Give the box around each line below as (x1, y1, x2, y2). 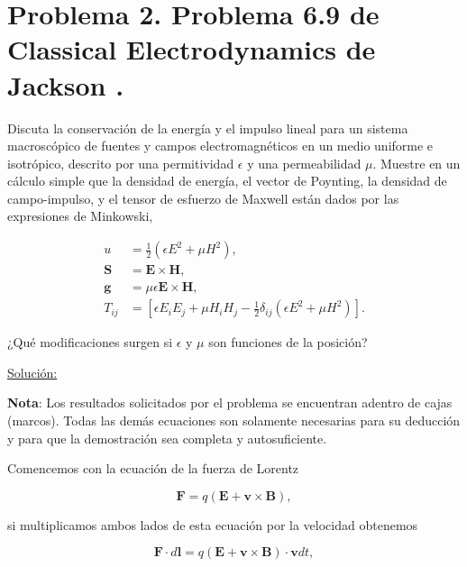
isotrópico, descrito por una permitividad (7, 153, 234, 172)
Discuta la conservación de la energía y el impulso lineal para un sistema (7, 118, 408, 137)
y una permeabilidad (247, 153, 362, 172)
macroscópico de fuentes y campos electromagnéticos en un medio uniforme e (7, 136, 434, 155)
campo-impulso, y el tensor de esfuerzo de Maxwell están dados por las (7, 188, 399, 207)
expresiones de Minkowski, (7, 206, 153, 225)
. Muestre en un (372, 153, 461, 172)
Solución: (7, 362, 58, 381)
